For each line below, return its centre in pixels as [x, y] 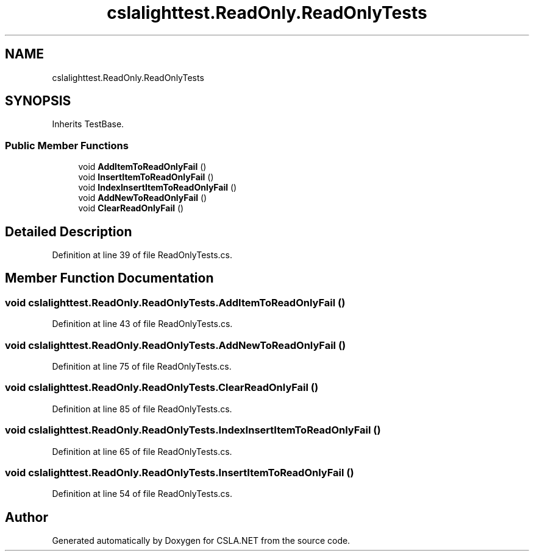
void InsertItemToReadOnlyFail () [146, 177]
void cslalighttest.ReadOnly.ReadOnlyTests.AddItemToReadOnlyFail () [175, 302]
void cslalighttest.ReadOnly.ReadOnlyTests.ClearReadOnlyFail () [162, 388]
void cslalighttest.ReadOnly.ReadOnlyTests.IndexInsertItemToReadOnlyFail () [193, 430]
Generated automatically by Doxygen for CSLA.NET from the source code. [201, 541]
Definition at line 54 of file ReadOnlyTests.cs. [142, 494]
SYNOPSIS [38, 101]
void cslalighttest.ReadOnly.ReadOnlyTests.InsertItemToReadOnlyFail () [180, 472]
